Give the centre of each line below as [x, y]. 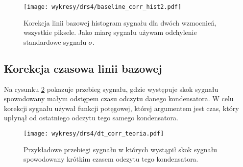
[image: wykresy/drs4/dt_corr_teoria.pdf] [94, 134]
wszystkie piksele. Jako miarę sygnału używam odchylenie [110, 32]
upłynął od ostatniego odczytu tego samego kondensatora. [91, 118]
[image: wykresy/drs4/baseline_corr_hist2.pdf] [103, 7]
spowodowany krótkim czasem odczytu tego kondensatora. [111, 159]
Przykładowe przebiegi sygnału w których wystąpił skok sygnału [121, 149]
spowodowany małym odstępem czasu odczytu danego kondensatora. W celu [119, 98]
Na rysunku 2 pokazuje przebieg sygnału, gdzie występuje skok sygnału [111, 89]
